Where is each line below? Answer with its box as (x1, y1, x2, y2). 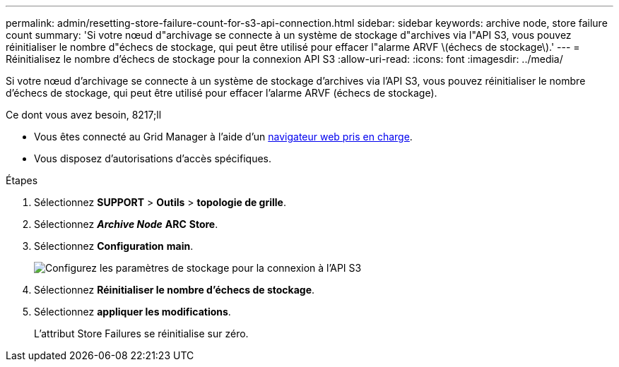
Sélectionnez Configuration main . (34, 240, 194, 252)
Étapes (6, 174, 38, 186)
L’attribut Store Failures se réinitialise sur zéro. (34, 327, 249, 339)
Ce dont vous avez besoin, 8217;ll (6, 109, 162, 121)
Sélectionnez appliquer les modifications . (34, 306, 231, 318)
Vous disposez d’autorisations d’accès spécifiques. (34, 152, 271, 164)
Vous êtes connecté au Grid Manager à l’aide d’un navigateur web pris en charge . (34, 131, 413, 143)
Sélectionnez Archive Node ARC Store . (34, 218, 218, 230)
